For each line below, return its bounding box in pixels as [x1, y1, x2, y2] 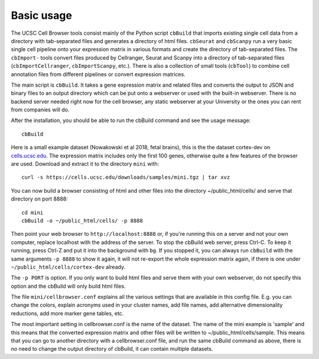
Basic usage [11, 9, 72, 22]
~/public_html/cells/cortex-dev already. [11, 263, 126, 271]
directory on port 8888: [11, 195, 68, 203]
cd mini [21, 209, 44, 216]
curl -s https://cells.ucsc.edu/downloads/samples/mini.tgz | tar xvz [21, 174, 230, 181]
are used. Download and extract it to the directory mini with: [11, 160, 159, 167]
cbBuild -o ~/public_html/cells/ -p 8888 [21, 217, 143, 224]
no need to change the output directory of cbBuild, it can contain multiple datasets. [11, 345, 213, 353]
